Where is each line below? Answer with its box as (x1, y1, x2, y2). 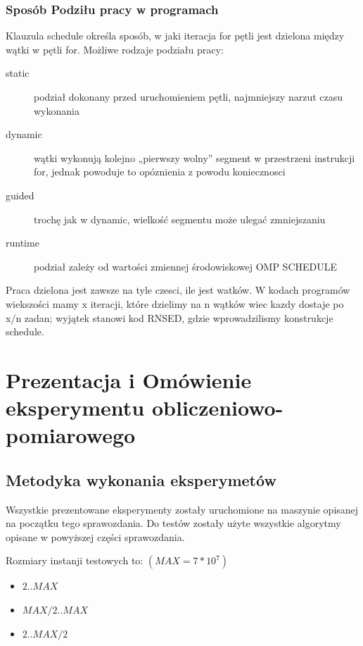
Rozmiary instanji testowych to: (6, 553, 144, 568)
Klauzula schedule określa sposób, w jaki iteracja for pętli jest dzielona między (6, 28, 345, 43)
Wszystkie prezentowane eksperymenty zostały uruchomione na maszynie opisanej (6, 502, 359, 516)
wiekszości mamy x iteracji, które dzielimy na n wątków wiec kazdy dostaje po (6, 296, 344, 311)
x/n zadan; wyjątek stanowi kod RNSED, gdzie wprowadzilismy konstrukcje (6, 310, 333, 325)
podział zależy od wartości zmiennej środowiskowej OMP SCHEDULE (34, 259, 338, 273)
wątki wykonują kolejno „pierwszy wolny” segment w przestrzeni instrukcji (34, 150, 355, 165)
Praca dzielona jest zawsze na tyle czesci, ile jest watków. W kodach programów (6, 282, 350, 297)
